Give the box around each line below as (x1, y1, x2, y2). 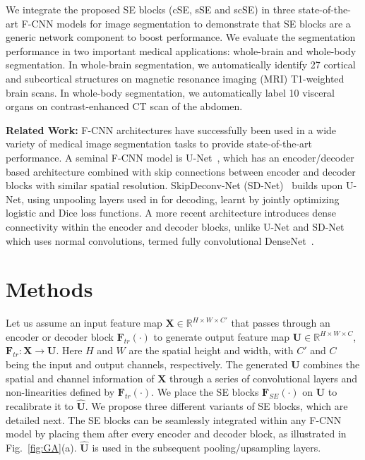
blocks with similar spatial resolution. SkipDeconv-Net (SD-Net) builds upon (6, 178, 343, 193)
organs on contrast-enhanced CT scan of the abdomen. (6, 99, 243, 114)
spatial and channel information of (6, 370, 155, 385)
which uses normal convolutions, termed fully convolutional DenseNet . (6, 233, 314, 248)
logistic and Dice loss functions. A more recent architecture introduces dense (6, 205, 336, 220)
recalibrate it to (6, 399, 73, 413)
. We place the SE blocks (151, 385, 259, 399)
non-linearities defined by (6, 385, 115, 399)
